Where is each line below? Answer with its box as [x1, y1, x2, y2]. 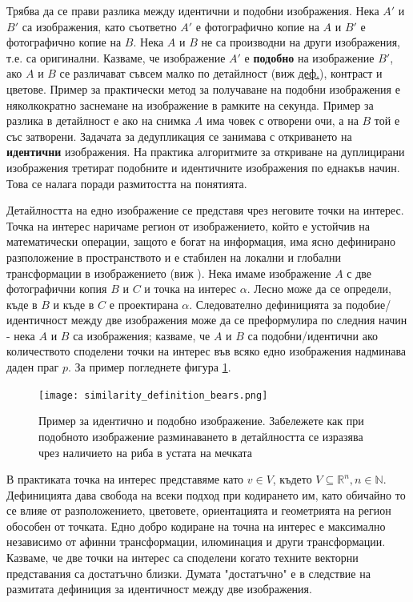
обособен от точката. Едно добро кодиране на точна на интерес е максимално [6, 517, 386, 534]
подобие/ [346, 295, 391, 312]
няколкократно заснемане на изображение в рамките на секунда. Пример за [6, 96, 374, 113]
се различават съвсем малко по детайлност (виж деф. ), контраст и [59, 65, 383, 82]
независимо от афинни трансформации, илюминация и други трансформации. [6, 533, 386, 550]
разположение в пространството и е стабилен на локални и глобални [6, 248, 342, 265]
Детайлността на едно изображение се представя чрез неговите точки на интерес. [6, 202, 404, 219]
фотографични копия [6, 280, 107, 297]
